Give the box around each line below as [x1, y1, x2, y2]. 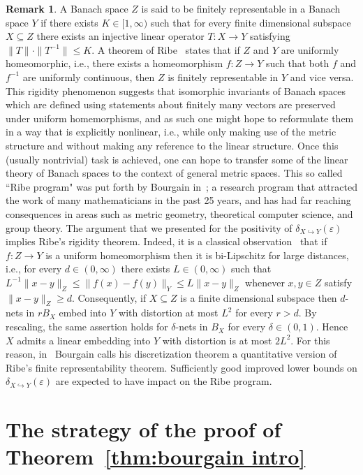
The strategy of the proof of [6, 415, 281, 444]
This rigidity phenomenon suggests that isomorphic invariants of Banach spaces [6, 83, 346, 98]
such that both [265, 56, 329, 71]
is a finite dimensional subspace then [180, 290, 337, 305]
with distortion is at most [162, 332, 272, 347]
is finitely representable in [168, 69, 279, 84]
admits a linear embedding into [17, 332, 151, 347]
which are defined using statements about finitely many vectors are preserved [6, 97, 336, 112]
